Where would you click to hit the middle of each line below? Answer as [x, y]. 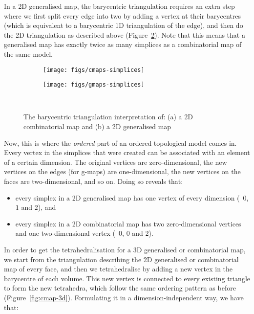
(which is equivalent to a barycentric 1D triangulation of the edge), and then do [124, 25]
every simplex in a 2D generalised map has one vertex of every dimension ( [127, 197]
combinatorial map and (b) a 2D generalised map [97, 126]
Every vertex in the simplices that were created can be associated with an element [127, 152]
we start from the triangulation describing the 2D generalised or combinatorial [121, 259]
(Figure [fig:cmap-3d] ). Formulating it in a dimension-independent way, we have [124, 297]
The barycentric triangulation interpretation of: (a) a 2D [108, 117]
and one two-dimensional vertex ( [65, 233]
